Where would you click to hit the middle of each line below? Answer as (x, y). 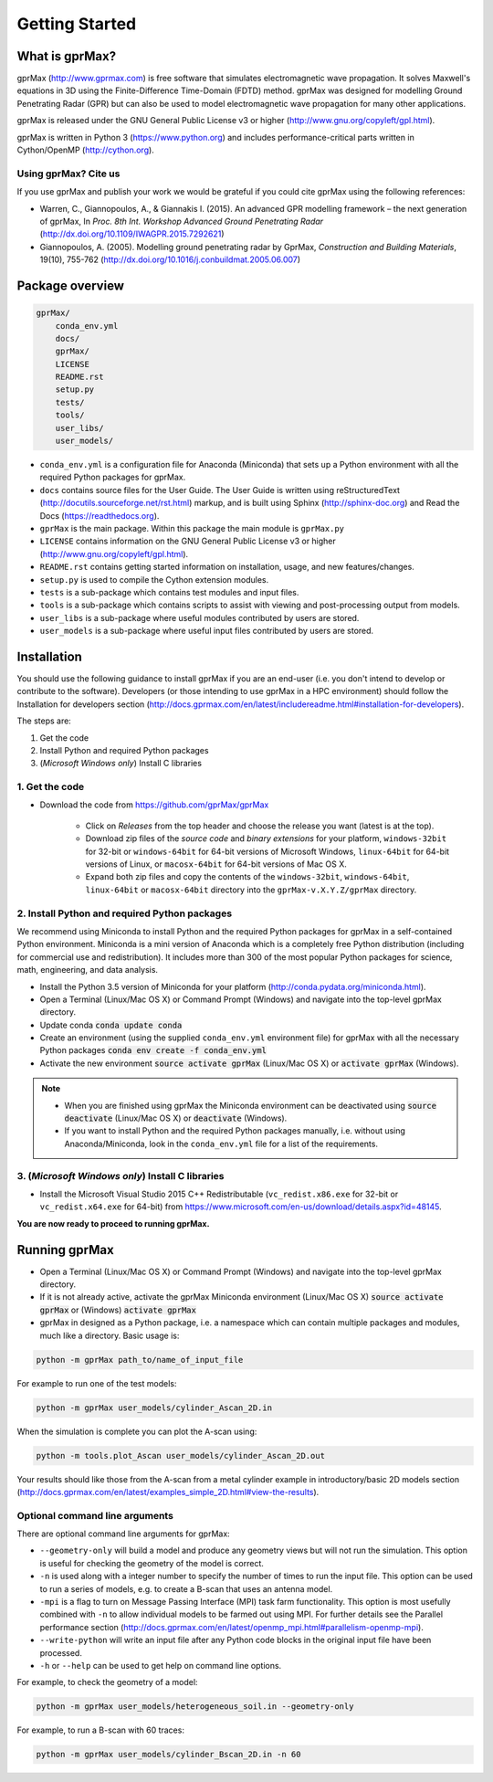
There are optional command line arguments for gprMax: (123, 1534)
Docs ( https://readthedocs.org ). (100, 515)
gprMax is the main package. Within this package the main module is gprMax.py (192, 528)
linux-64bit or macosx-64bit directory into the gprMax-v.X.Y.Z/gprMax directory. (251, 890)
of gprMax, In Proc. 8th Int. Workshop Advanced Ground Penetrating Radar (182, 221)
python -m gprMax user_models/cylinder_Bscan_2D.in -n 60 (168, 1755)
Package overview (71, 285)
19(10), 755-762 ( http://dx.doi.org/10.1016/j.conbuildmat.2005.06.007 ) (170, 259)
